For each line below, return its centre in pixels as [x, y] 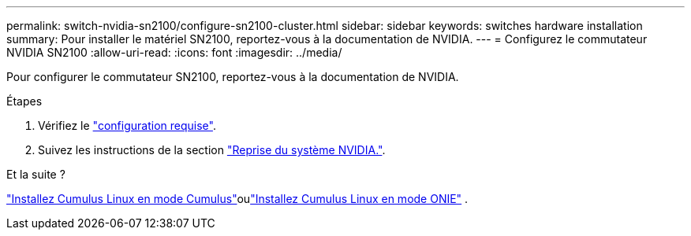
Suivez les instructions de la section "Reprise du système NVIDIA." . [212, 150]
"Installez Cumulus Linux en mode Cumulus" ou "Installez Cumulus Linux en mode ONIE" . [237, 199]
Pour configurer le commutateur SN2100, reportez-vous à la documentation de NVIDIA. [233, 77]
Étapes [24, 101]
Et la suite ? [36, 174]
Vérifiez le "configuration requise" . [127, 125]
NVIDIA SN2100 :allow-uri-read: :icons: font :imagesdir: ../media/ [174, 52]
